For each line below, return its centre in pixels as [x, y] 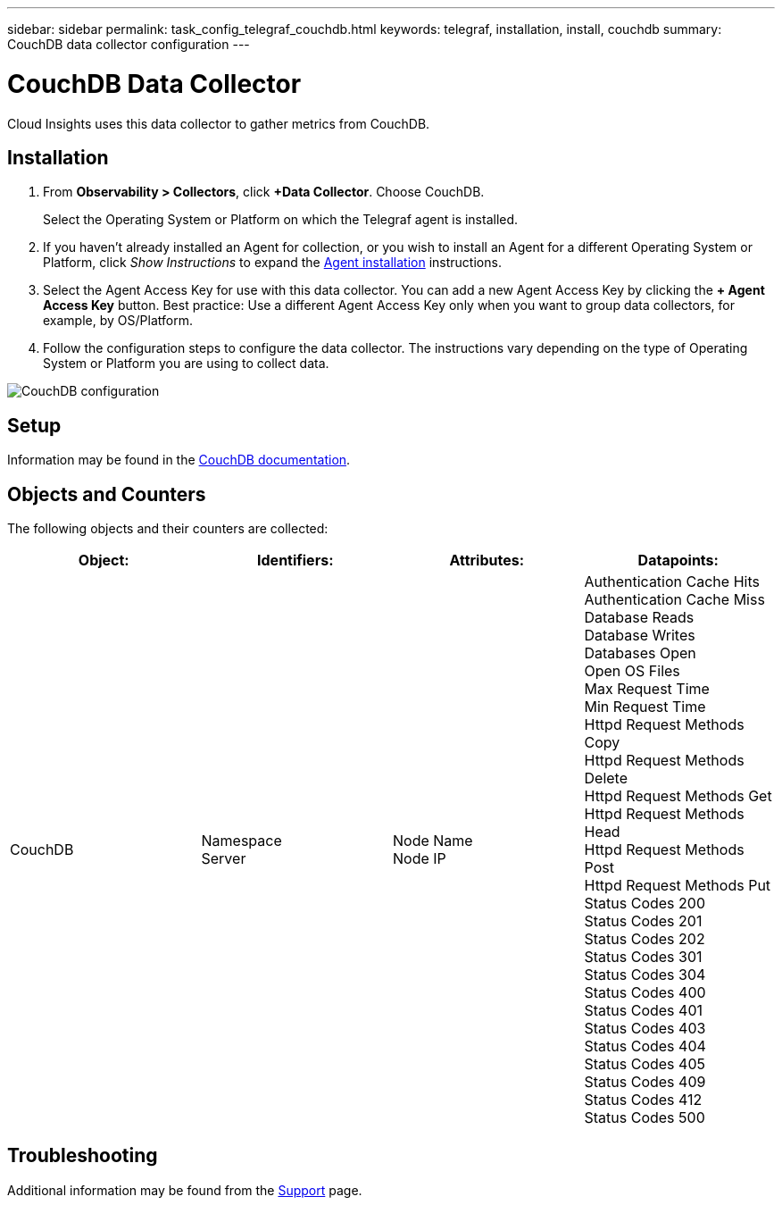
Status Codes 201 [643, 921]
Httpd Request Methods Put [678, 886]
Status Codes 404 [645, 1046]
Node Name [433, 841]
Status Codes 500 [645, 1118]
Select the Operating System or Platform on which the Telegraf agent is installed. [281, 220]
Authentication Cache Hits [672, 582]
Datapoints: [678, 561]
